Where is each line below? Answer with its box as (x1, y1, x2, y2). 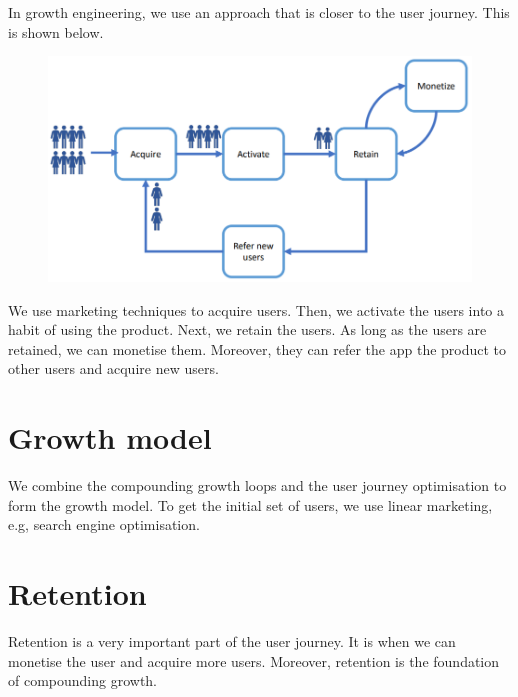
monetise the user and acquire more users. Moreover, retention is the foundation (8, 650, 500, 671)
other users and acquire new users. (8, 358, 219, 379)
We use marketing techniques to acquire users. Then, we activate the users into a (8, 299, 504, 320)
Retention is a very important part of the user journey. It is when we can (8, 630, 456, 651)
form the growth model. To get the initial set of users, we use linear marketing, (8, 494, 493, 515)
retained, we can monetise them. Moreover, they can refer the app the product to (8, 338, 507, 359)
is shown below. (8, 21, 104, 42)
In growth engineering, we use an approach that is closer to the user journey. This (8, 2, 510, 22)
